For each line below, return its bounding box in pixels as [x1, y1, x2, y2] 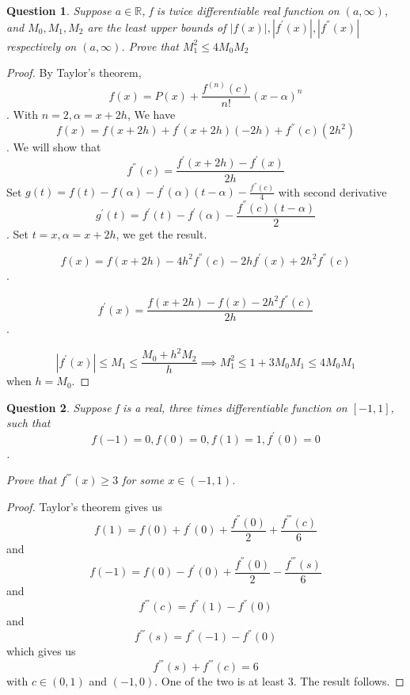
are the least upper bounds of [87, 18, 226, 35]
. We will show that [6, 139, 101, 155]
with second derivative [278, 183, 387, 200]
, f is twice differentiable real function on [142, 2, 340, 18]
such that [6, 414, 51, 431]
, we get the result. [116, 225, 207, 242]
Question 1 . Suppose [6, 2, 112, 18]
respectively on [6, 37, 77, 54]
